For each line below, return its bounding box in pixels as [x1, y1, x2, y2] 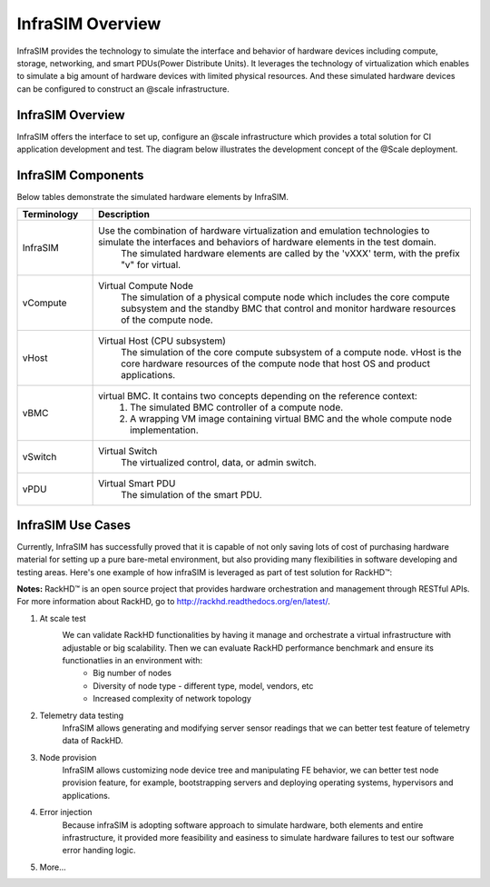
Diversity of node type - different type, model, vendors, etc [93, 680, 314, 691]
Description [98, 208, 150, 221]
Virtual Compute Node [98, 280, 194, 293]
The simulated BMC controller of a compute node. [130, 401, 344, 414]
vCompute [22, 296, 67, 309]
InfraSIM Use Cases [16, 517, 132, 533]
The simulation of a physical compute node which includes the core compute [121, 291, 450, 304]
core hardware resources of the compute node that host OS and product [121, 357, 431, 370]
